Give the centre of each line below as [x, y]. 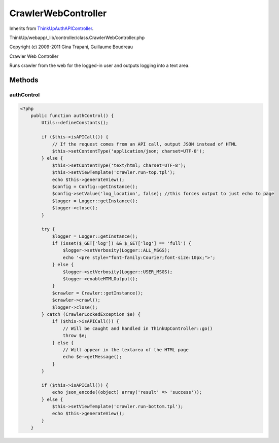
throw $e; [75, 336]
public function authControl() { [72, 116]
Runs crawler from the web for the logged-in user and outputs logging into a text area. [99, 65]
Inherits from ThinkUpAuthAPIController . [51, 28]
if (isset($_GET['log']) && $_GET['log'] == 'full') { [122, 244]
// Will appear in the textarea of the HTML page [126, 349]
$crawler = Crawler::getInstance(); [98, 293]
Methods [24, 80]
